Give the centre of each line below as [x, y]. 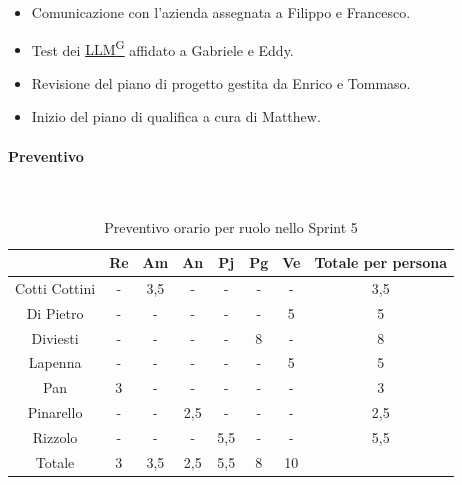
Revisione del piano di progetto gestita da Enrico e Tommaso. [221, 82]
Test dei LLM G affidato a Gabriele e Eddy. [162, 48]
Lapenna [55, 362]
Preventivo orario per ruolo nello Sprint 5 [231, 227]
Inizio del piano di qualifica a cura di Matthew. [176, 116]
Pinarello [55, 412]
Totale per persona [381, 262]
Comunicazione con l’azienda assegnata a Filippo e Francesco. [221, 12]
